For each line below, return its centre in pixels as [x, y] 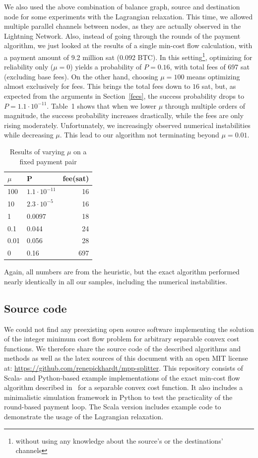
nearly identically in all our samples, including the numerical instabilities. [116, 281]
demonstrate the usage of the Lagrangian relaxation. [84, 417]
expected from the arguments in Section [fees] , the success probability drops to [124, 96]
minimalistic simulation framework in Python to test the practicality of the [118, 397]
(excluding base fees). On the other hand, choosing [81, 76]
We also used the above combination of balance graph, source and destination [122, 6]
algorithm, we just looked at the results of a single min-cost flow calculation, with [128, 45]
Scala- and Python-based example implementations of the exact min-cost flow [122, 377]
